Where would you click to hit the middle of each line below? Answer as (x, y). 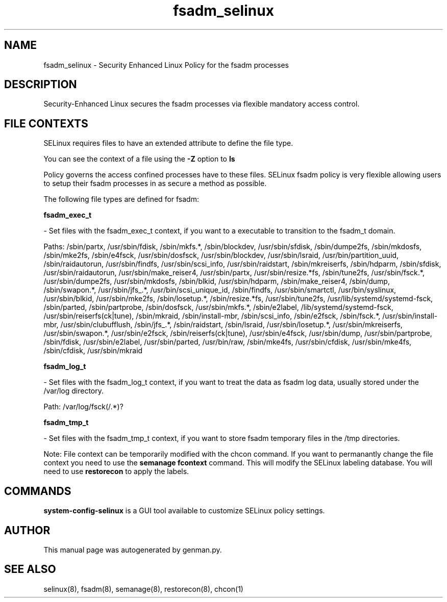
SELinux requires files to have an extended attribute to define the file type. (168, 143)
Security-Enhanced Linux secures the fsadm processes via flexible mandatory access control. (202, 104)
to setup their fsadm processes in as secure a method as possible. (155, 184)
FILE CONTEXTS (46, 123)
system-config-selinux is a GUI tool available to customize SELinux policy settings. (184, 511)
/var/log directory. (74, 391)
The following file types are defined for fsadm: (121, 199)
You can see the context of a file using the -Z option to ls (139, 159)
